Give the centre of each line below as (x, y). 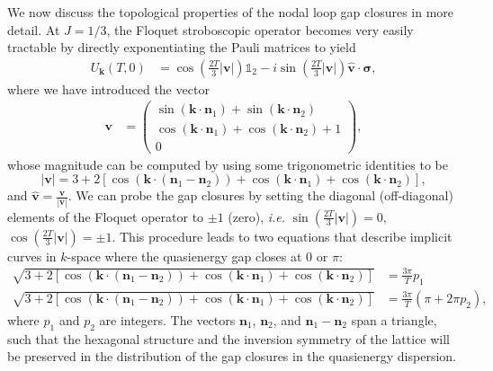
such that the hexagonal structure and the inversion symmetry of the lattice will (229, 338)
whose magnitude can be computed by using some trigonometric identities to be (228, 164)
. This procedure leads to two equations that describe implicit (282, 236)
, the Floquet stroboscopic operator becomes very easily (260, 29)
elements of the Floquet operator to (106, 216)
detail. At (34, 29)
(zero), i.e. (257, 216)
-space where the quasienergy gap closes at (184, 256)
